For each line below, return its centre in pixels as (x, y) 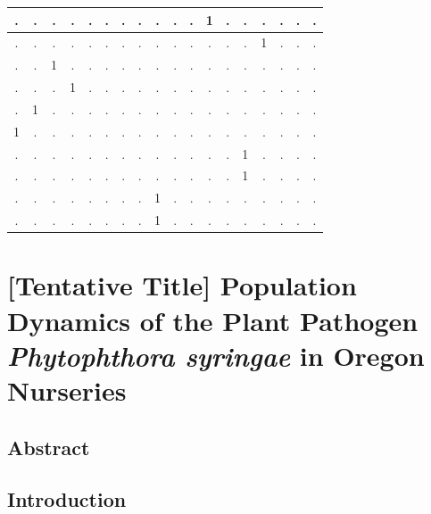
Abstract (49, 447)
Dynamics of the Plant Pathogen (213, 320)
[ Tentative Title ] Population (182, 285)
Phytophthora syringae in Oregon (216, 355)
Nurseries (67, 390)
